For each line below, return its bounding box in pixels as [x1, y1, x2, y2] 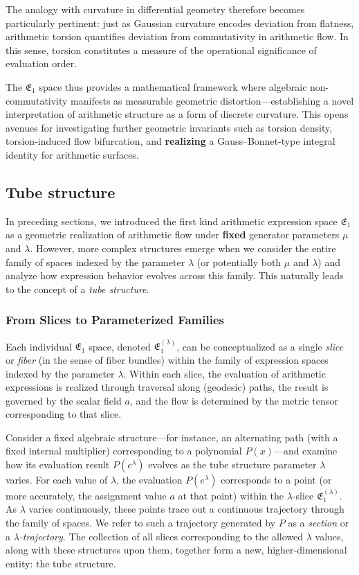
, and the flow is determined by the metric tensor [129, 393, 338, 407]
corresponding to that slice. [6, 407, 122, 421]
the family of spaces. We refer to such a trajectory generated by [6, 515, 276, 530]
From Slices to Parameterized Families [6, 311, 224, 328]
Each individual [6, 339, 72, 353]
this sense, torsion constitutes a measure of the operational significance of [6, 42, 317, 57]
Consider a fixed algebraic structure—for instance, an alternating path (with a [6, 430, 338, 444]
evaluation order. [6, 56, 77, 71]
